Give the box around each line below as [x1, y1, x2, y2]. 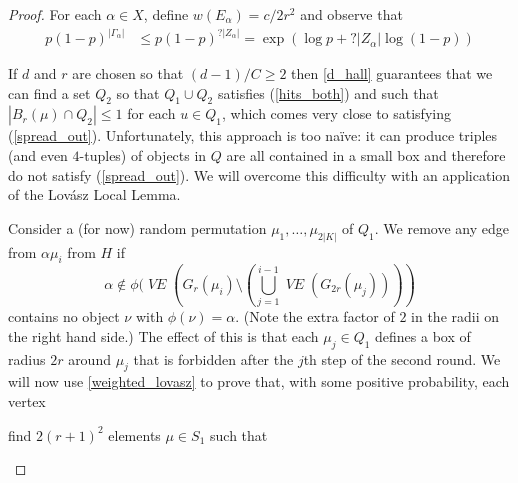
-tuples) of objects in [79, 145, 207, 166]
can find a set [8, 82, 91, 103]
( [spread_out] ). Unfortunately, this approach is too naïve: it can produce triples [8, 125, 498, 146]
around [68, 348, 111, 369]
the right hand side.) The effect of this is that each [8, 325, 319, 346]
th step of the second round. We [303, 348, 501, 369]
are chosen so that [72, 63, 184, 84]
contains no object [8, 306, 120, 327]
